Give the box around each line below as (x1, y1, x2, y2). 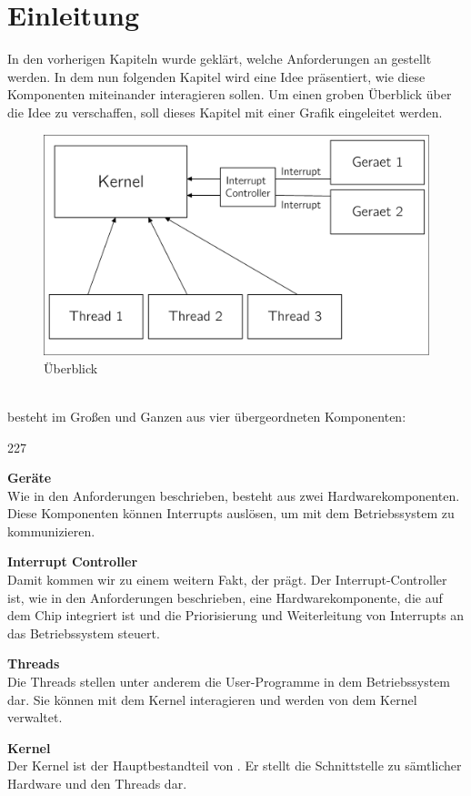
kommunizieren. (7, 521, 95, 540)
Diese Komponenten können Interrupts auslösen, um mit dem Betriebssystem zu (7, 504, 455, 523)
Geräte (7, 468, 52, 487)
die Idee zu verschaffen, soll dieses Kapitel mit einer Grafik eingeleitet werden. (7, 102, 443, 121)
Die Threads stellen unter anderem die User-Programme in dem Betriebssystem (7, 672, 450, 691)
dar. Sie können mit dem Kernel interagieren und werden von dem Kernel (7, 689, 417, 709)
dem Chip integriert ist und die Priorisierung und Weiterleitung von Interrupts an (7, 606, 465, 625)
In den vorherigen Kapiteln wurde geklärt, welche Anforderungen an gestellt (7, 49, 432, 68)
